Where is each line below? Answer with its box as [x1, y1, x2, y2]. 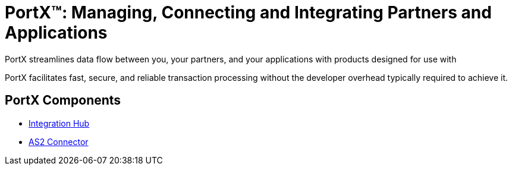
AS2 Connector [29, 136, 89, 147]
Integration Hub [29, 118, 90, 128]
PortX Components [5, 93, 121, 108]
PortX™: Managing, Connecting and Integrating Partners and [5, 2, 492, 23]
